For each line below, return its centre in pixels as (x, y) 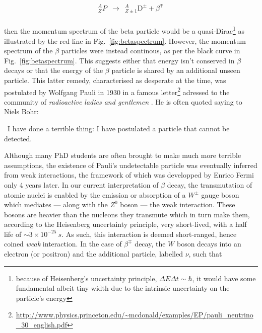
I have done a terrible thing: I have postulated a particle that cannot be (118, 128)
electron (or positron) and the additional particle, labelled (93, 254)
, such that (205, 254)
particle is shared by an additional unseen (176, 70)
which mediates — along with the (56, 204)
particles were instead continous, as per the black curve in (151, 51)
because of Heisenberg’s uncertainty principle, (86, 278)
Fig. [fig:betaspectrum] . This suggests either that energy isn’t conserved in (119, 60)
